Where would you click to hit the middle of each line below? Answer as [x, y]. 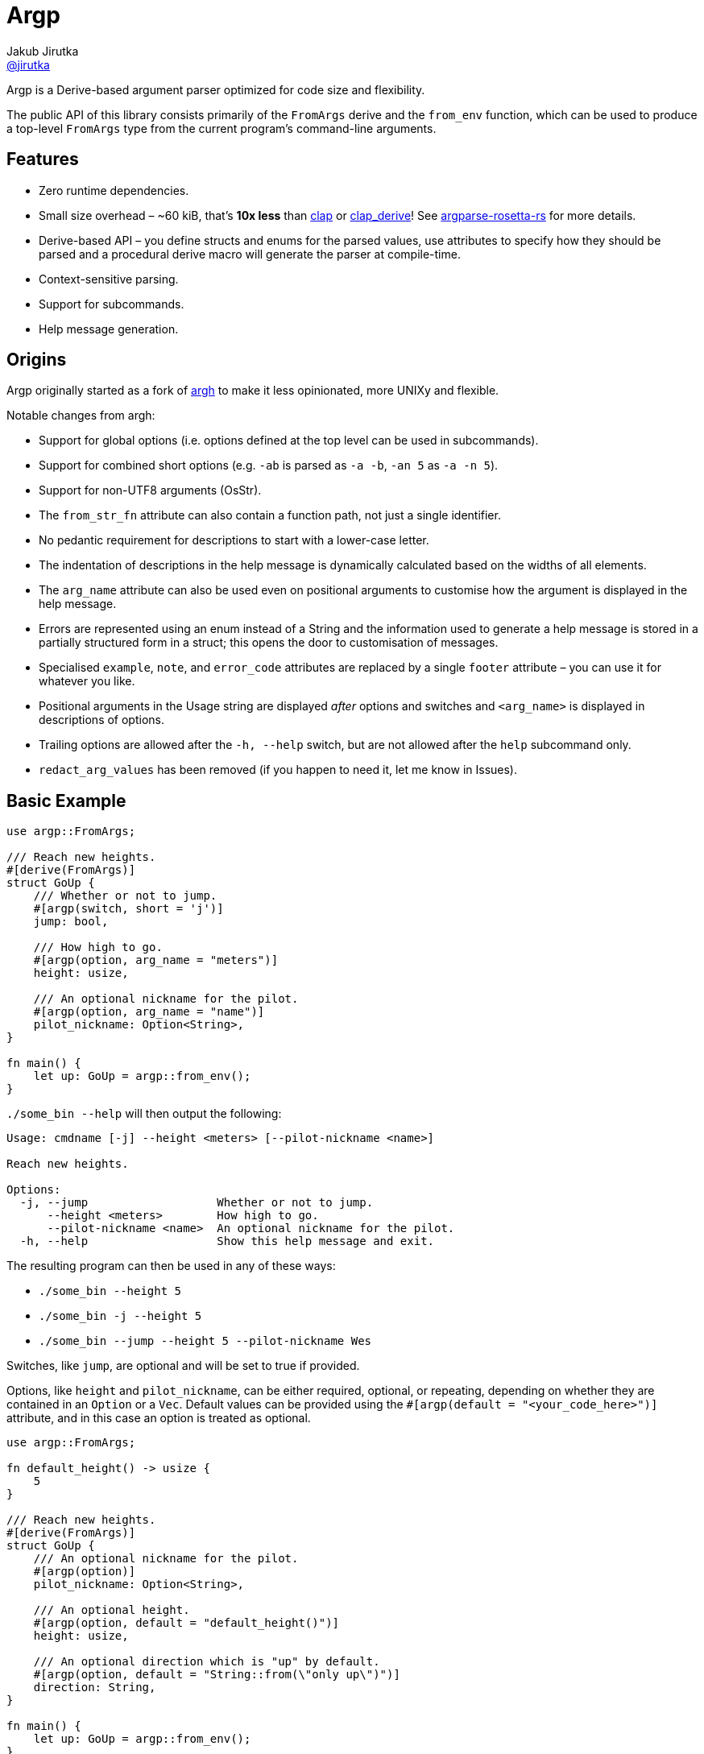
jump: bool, [71, 922]
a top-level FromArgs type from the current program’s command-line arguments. [222, 128]
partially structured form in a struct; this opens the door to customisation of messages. [269, 643]
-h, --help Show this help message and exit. [227, 1241]
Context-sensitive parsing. [109, 279]
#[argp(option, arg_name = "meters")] [156, 960]
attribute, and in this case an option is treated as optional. [159, 1418]
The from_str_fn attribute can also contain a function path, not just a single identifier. [270, 515]
